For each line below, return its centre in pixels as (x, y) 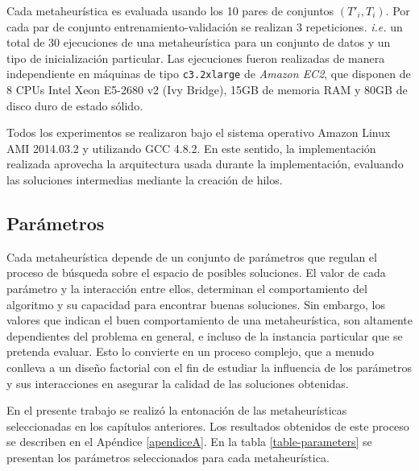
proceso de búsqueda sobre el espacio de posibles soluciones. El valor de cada (196, 273)
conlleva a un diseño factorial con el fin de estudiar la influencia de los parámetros (209, 367)
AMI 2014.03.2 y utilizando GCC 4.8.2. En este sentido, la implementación (191, 148)
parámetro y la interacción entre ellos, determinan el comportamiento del (187, 288)
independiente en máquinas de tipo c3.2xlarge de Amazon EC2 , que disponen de (209, 74)
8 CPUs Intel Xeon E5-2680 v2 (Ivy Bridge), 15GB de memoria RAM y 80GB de (207, 90)
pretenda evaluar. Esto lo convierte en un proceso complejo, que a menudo (190, 351)
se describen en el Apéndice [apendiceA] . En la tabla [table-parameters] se (189, 442)
